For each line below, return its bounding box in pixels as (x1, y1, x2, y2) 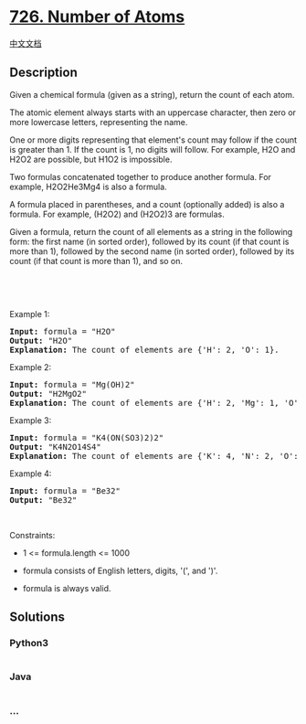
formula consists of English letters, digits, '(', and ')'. (22, 565, 218, 576)
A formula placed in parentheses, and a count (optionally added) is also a (9, 198, 285, 209)
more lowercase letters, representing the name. (9, 116, 188, 127)
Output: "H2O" (9, 335, 73, 346)
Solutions (9, 610, 66, 625)
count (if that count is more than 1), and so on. (9, 255, 184, 266)
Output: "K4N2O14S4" (9, 442, 102, 452)
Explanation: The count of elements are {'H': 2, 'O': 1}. (9, 345, 280, 355)
